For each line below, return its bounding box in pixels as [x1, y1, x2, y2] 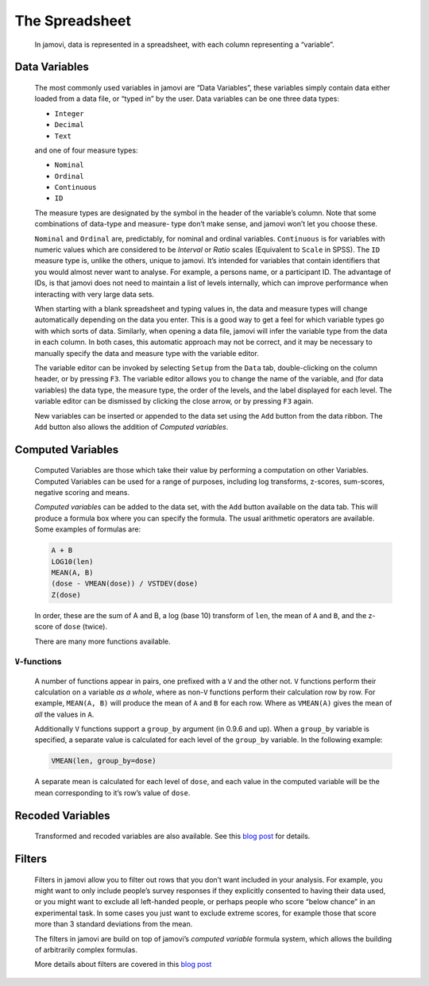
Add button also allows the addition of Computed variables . [34, 422, 229, 431]
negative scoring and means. [34, 488, 130, 497]
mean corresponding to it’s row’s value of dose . [34, 787, 191, 798]
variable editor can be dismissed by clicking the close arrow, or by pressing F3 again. [34, 396, 314, 406]
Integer [54, 109, 85, 118]
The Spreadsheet [14, 12, 131, 29]
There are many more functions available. [34, 636, 171, 646]
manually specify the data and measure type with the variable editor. [34, 348, 260, 358]
